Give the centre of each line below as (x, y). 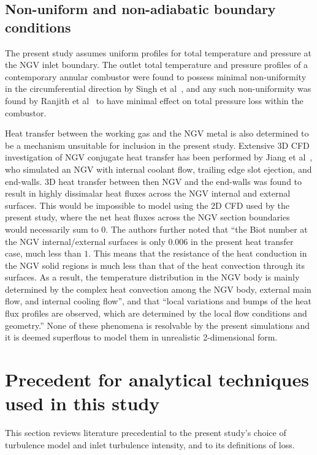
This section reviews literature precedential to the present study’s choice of (146, 433)
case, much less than (43, 253)
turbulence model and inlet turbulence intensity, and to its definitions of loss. (150, 444)
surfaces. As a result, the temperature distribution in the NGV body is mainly (152, 277)
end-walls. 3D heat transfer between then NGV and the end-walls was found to (154, 181)
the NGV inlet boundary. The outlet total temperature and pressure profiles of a (157, 65)
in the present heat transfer (242, 241)
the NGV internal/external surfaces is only (85, 241)
